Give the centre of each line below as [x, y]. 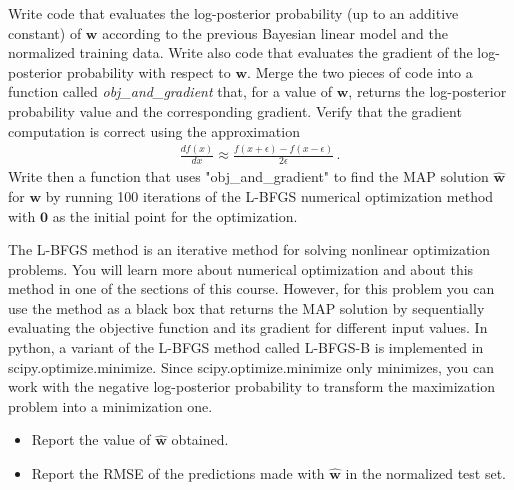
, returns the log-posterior [427, 91]
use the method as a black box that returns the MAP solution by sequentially [246, 307]
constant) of [45, 32]
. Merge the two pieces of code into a [360, 71]
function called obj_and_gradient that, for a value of [170, 91]
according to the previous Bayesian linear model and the [275, 32]
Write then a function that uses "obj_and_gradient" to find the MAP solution [248, 176]
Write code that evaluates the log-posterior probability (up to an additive [233, 13]
